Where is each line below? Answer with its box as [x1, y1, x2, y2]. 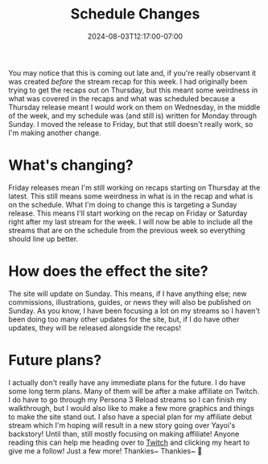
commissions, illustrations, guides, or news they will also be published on [8, 297, 251, 306]
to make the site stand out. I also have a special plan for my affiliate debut [8, 412, 253, 421]
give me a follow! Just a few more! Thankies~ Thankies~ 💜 [8, 446, 203, 455]
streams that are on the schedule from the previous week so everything [8, 225, 245, 235]
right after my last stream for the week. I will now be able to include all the [8, 216, 254, 226]
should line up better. [8, 234, 79, 244]
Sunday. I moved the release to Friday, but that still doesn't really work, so [8, 119, 254, 129]
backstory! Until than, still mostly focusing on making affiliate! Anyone [8, 429, 240, 438]
